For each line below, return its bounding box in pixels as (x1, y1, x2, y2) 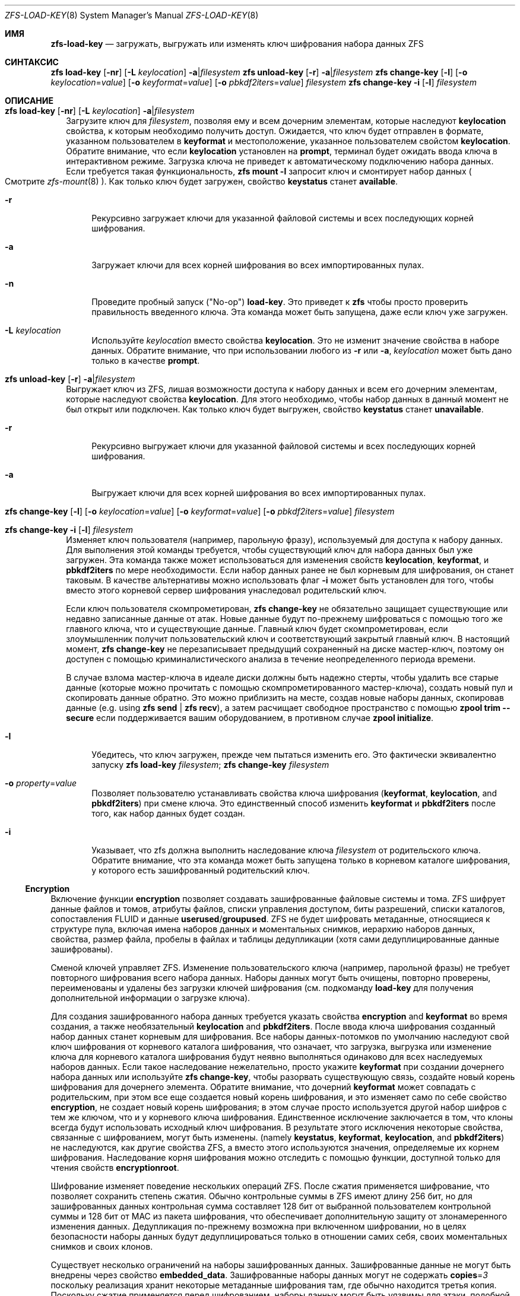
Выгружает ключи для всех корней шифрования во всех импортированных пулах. (91, 488, 426, 498)
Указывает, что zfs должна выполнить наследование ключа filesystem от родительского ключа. (91, 845, 481, 855)
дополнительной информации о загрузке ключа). (50, 993, 251, 1003)
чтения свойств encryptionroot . (50, 1162, 179, 1173)
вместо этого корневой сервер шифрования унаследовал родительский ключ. (66, 585, 386, 595)
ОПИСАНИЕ (5, 96, 53, 106)
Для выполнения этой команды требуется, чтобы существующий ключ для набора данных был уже (66, 545, 473, 555)
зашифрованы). (50, 944, 113, 954)
